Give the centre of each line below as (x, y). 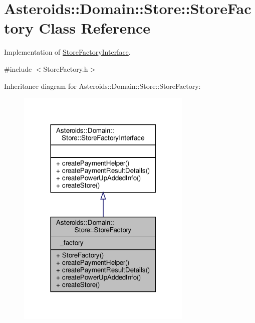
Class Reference (95, 28)
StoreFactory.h (66, 68)
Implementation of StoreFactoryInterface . (67, 52)
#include (18, 68)
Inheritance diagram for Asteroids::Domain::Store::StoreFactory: (102, 86)
